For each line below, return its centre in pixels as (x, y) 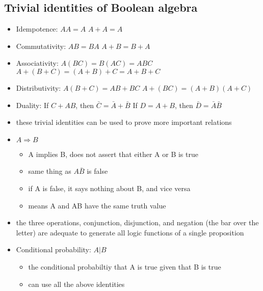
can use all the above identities (76, 284)
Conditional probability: (54, 249)
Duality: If (32, 105)
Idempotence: (37, 29)
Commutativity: (41, 46)
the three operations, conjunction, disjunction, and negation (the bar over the (137, 222)
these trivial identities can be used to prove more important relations (124, 122)
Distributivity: (38, 87)
